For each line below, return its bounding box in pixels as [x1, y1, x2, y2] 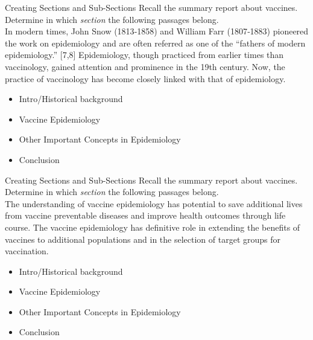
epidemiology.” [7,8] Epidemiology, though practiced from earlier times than [5, 48, 284, 61]
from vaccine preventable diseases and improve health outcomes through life [5, 209, 286, 222]
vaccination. [5, 245, 49, 257]
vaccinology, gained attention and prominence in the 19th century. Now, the [5, 60, 285, 72]
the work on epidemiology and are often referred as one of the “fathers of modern [5, 36, 306, 49]
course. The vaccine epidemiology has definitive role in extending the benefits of [5, 220, 300, 233]
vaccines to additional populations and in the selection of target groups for [5, 233, 281, 245]
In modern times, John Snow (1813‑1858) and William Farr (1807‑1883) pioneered [5, 25, 309, 37]
